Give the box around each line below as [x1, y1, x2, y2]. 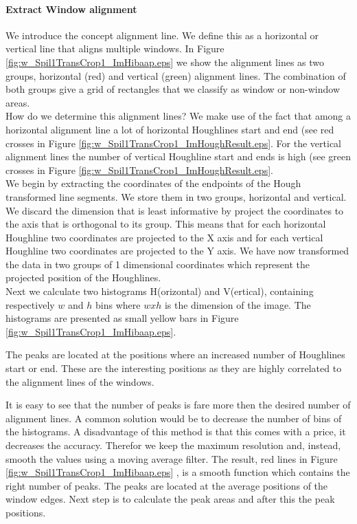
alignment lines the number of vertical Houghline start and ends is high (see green [5, 149, 351, 164]
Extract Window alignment [5, 1, 137, 16]
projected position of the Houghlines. [5, 270, 161, 285]
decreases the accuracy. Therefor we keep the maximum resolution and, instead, [5, 438, 341, 452]
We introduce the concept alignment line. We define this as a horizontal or [5, 28, 319, 42]
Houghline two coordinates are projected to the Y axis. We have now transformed [5, 243, 349, 258]
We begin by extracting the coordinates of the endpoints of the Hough [5, 176, 301, 190]
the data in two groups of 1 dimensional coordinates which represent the [5, 256, 310, 271]
